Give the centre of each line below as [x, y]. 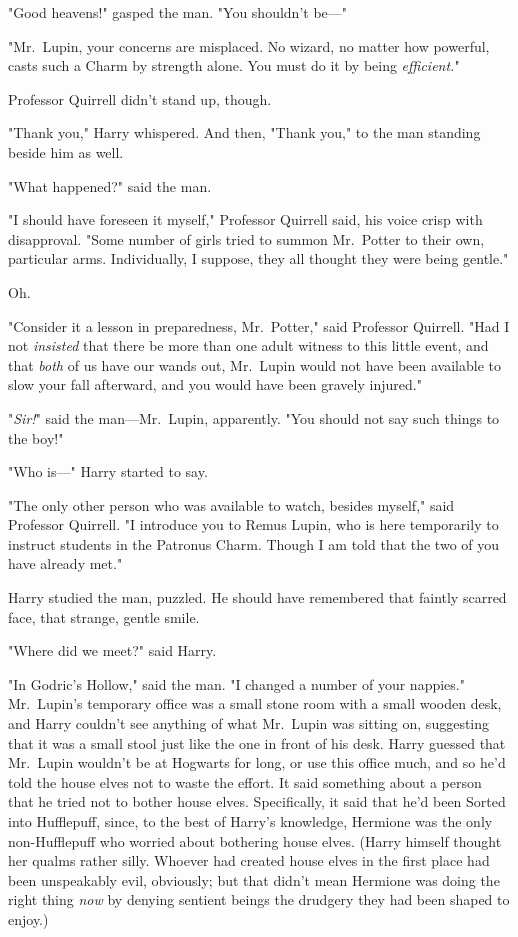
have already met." [65, 563]
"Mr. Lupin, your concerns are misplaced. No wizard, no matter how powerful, [249, 45]
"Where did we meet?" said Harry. [112, 650]
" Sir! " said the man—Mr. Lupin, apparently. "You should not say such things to [254, 417]
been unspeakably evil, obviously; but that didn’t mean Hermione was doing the [254, 879]
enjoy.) [28, 918]
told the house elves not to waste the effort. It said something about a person [245, 781]
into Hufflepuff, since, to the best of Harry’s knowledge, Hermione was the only [250, 821]
